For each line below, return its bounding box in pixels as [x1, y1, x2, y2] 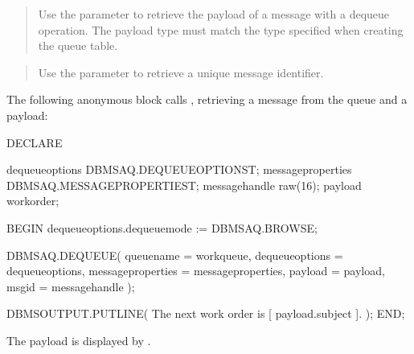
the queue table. [38, 37, 118, 54]
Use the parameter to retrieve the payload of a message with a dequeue [38, 6, 390, 22]
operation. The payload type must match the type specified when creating [38, 21, 404, 38]
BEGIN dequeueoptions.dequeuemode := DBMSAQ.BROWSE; [6, 219, 318, 236]
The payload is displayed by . [6, 331, 151, 348]
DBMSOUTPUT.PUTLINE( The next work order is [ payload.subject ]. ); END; [6, 305, 405, 322]
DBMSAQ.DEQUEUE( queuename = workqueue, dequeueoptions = [6, 246, 343, 263]
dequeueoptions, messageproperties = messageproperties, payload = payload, [6, 262, 385, 279]
